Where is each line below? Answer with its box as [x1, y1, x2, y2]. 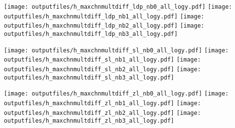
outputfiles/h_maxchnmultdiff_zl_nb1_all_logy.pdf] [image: [4, 99, 201, 107]
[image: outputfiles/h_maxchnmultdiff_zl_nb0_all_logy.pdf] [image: [4, 90, 229, 97]
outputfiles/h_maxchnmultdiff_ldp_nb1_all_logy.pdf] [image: [4, 13, 204, 20]
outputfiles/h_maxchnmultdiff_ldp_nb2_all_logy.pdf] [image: [4, 22, 204, 30]
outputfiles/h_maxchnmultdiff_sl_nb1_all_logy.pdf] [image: [4, 56, 201, 64]
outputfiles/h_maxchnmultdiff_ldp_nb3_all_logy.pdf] [4, 30, 178, 37]
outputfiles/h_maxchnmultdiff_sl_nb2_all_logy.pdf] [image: [4, 65, 201, 73]
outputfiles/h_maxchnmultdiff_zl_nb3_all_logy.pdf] [4, 117, 174, 125]
